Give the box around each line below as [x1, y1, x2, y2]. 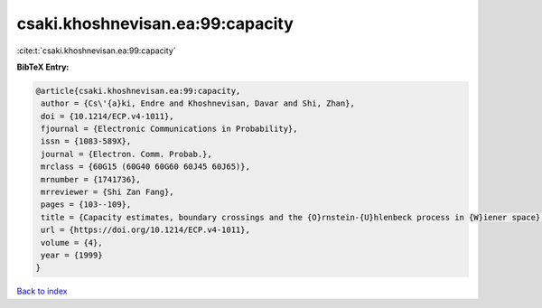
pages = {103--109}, [41, 200, 132, 210]
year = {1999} [41, 250, 103, 260]
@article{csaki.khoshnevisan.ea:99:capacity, [35, 86, 241, 96]
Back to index [16, 285, 68, 297]
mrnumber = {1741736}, [41, 174, 142, 184]
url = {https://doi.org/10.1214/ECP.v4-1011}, [41, 225, 250, 235]
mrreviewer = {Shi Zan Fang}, [41, 187, 175, 198]
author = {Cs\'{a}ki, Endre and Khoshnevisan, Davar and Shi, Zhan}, [41, 98, 356, 108]
